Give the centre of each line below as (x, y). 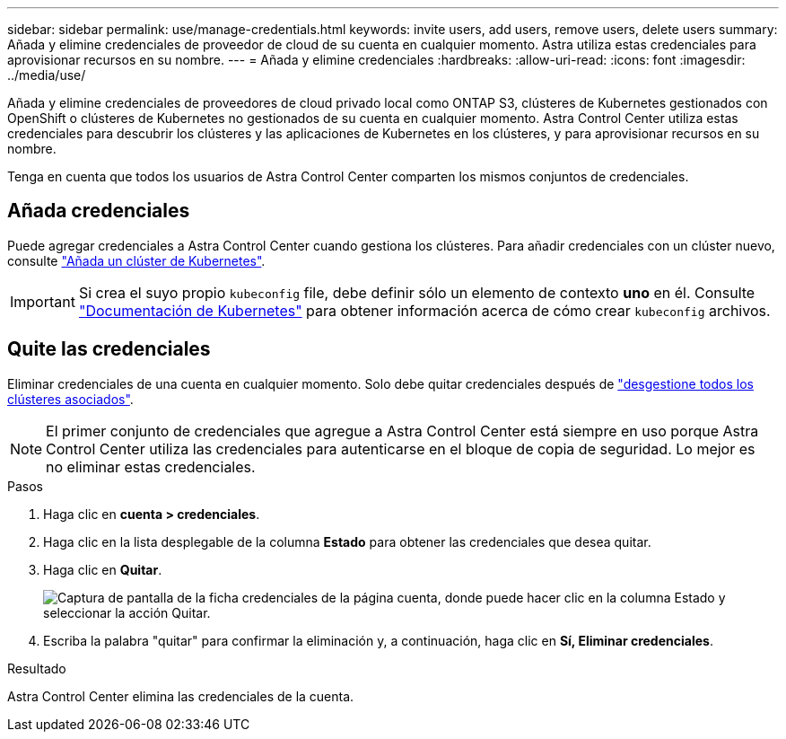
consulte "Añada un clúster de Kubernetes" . (136, 260)
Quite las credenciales (109, 349)
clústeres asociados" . (70, 399)
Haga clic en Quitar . (103, 569)
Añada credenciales (99, 211)
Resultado (37, 668)
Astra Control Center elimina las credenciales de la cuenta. (181, 696)
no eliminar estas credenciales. (151, 466)
